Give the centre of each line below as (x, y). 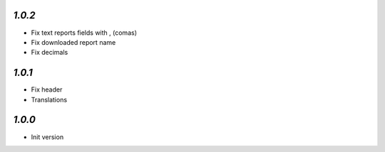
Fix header (47, 89)
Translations (49, 99)
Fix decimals (50, 53)
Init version (47, 137)
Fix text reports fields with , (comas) (84, 33)
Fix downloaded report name (73, 42)
